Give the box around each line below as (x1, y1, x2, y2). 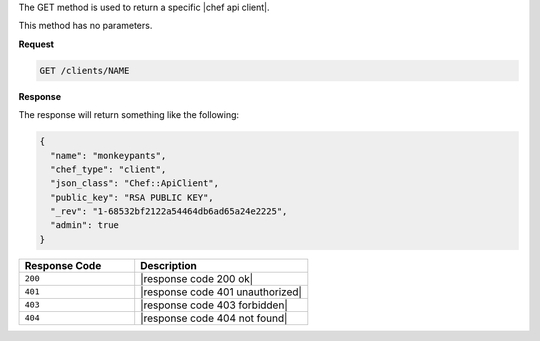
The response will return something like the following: (18, 109, 240, 121)
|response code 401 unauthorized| (140, 285, 302, 299)
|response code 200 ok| (140, 271, 254, 285)
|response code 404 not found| (140, 311, 288, 325)
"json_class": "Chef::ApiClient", (50, 178, 220, 189)
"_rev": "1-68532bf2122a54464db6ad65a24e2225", (50, 206, 288, 217)
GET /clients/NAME (39, 65, 130, 76)
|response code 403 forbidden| (140, 298, 289, 312)
